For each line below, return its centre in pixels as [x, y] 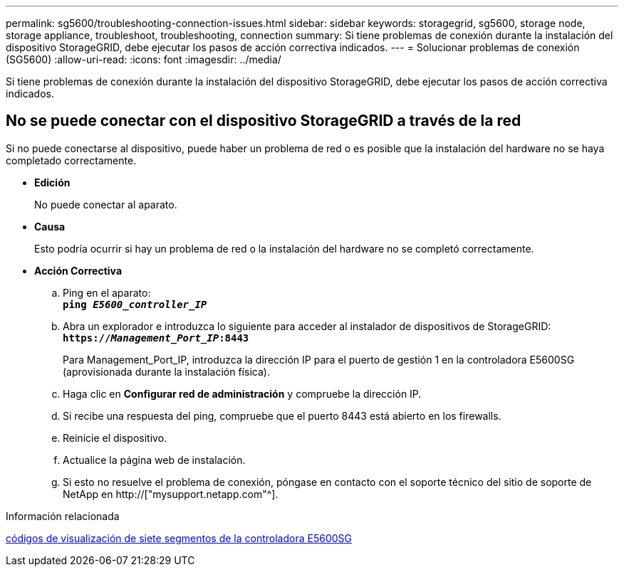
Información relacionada [63, 516]
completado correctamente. [71, 160]
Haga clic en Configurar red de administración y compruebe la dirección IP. [242, 393]
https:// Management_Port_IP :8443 [156, 338]
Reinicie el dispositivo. [115, 438]
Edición [52, 182]
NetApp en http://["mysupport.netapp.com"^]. [171, 494]
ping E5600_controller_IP [135, 304]
